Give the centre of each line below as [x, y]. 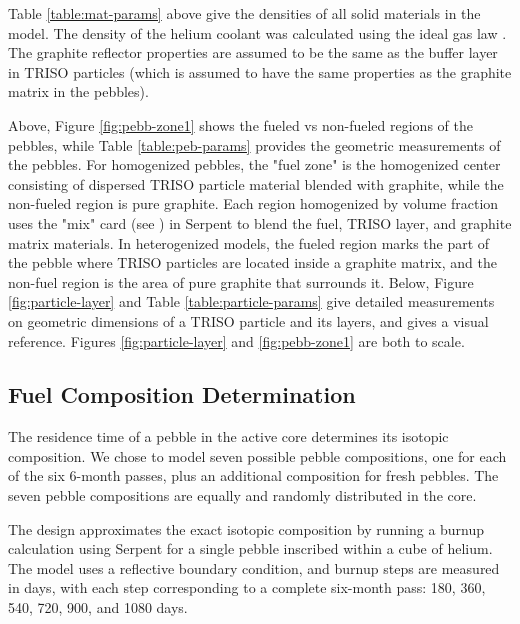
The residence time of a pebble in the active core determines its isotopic [228, 436]
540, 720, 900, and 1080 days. [98, 607]
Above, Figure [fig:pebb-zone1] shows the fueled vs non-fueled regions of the [240, 124]
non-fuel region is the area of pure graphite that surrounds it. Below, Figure [241, 281]
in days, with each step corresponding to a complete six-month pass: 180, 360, [247, 587]
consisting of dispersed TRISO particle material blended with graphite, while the [256, 183]
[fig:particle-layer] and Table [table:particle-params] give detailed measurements [251, 301]
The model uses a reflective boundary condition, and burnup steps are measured [254, 567]
